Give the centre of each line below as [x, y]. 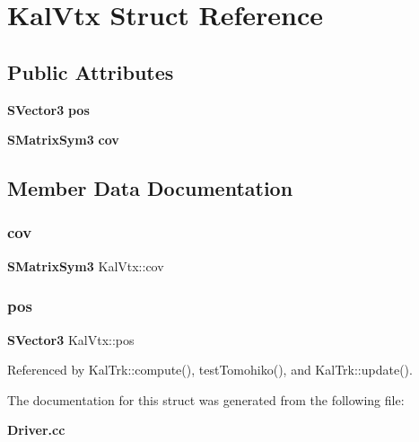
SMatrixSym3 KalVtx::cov [86, 265]
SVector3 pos [48, 109]
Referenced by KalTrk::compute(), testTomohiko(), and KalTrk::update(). [210, 370]
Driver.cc [36, 430]
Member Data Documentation [150, 188]
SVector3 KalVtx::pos [71, 339]
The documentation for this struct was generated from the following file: [206, 399]
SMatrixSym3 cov [63, 140]
